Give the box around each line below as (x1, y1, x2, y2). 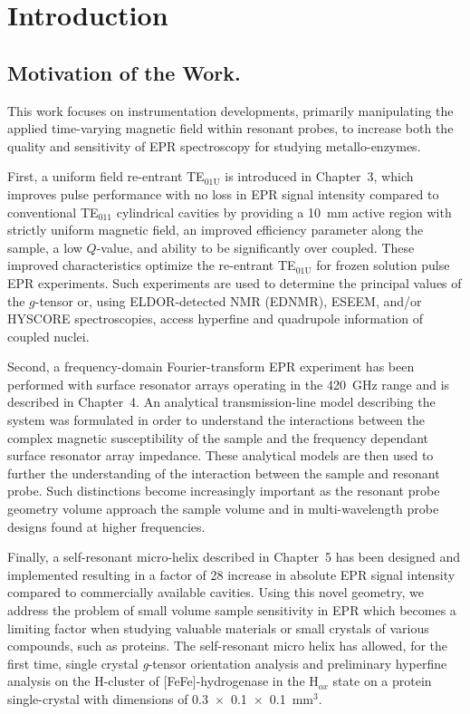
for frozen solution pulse (316, 256, 450, 275)
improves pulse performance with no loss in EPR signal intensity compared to (7, 184, 439, 203)
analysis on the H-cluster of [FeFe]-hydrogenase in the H (7, 671, 319, 690)
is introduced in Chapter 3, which (225, 167, 414, 186)
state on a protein (332, 671, 432, 690)
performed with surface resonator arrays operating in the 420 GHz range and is (7, 374, 450, 393)
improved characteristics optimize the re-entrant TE (7, 256, 296, 275)
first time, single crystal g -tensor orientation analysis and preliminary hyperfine (7, 653, 447, 672)
